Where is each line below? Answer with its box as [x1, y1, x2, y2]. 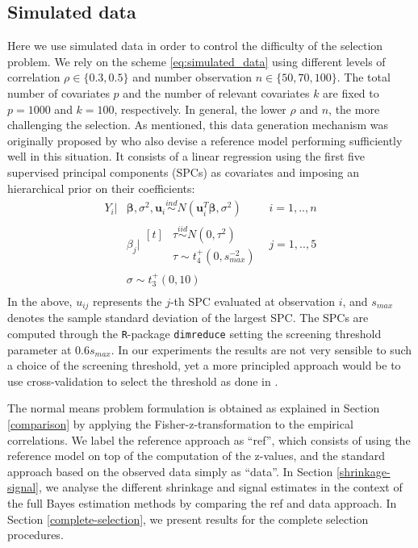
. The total [336, 69, 391, 86]
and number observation [132, 69, 253, 86]
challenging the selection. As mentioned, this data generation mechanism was [7, 116, 389, 133]
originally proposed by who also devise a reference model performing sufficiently [7, 132, 403, 149]
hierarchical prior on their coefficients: [7, 179, 195, 196]
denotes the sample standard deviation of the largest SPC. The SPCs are [7, 309, 369, 326]
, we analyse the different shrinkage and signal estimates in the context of [38, 479, 403, 496]
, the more [328, 100, 380, 117]
